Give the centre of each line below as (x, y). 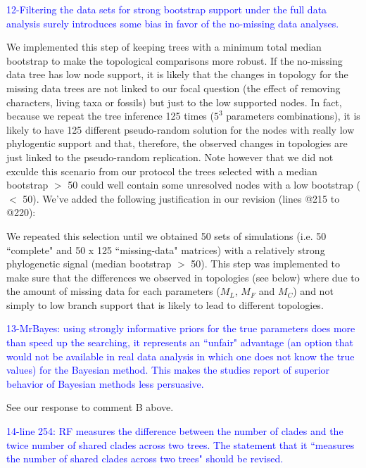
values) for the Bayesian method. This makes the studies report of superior (168, 370)
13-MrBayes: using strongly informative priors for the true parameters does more (181, 328)
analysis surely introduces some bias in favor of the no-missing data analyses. (173, 23)
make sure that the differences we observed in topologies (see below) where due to (183, 277)
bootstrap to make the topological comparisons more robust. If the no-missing (175, 60)
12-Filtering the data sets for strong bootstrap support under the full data (167, 9)
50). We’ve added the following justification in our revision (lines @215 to (181, 198)
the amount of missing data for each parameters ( (113, 291)
